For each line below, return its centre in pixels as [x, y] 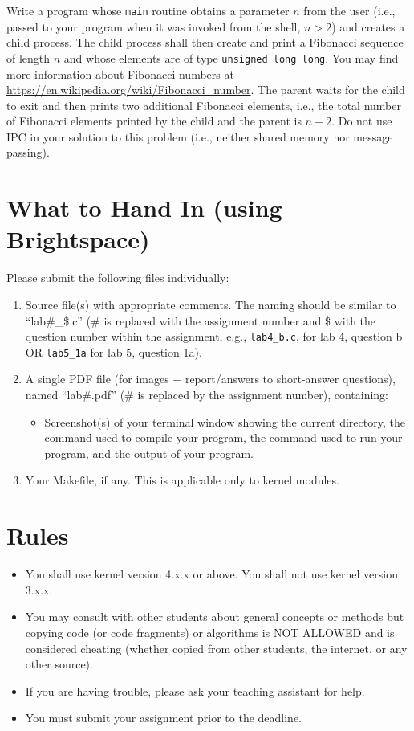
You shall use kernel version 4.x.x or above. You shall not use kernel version [212, 574]
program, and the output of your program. [149, 453]
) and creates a [368, 26]
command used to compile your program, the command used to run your [223, 437]
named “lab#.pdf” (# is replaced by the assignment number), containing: [207, 395]
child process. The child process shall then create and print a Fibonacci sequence [205, 42]
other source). [59, 664]
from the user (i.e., [349, 10]
